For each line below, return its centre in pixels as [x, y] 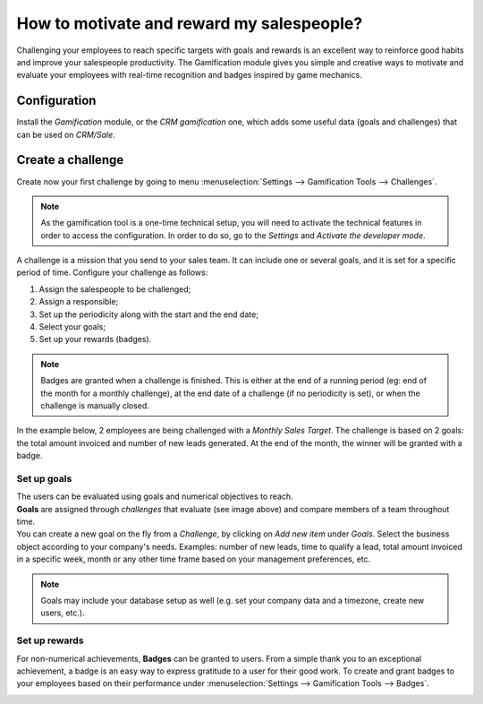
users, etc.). [63, 613]
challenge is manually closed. [95, 406]
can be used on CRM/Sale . [66, 134]
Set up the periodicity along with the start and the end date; [149, 314]
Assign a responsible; [79, 302]
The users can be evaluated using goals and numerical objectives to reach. [155, 496]
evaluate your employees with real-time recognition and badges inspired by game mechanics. [189, 75]
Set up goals [44, 478]
